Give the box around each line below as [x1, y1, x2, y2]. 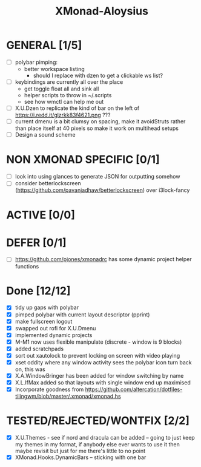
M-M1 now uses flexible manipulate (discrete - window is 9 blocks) [15, 338, 182, 346]
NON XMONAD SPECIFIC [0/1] [6, 153, 160, 166]
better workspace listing [24, 66, 85, 72]
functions [15, 262, 39, 270]
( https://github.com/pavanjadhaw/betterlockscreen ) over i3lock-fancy [15, 186, 190, 194]
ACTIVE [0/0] [6, 208, 76, 222]
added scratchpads [15, 345, 64, 352]
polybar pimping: [15, 58, 58, 66]
